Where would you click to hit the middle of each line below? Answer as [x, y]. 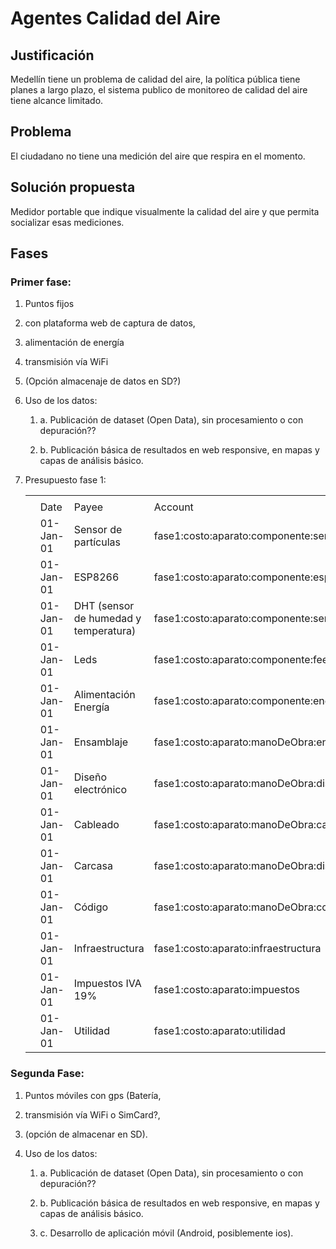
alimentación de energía [74, 343]
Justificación [52, 55]
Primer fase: [41, 282]
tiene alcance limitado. [57, 100]
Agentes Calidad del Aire [115, 18]
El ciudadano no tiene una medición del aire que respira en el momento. [158, 156]
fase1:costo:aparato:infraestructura [237, 949]
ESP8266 [96, 577]
